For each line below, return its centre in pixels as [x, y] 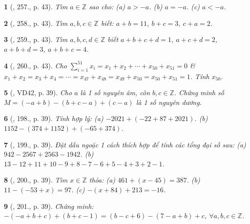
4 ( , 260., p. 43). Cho [35, 65]
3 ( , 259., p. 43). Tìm [36, 39]
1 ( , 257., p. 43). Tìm [36, 6]
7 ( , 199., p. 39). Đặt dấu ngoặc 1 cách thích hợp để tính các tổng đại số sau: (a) [125, 144]
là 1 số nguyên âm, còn [115, 92]
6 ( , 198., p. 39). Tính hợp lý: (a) [54, 118]
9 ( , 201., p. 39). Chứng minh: [49, 206]
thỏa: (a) [102, 180]
